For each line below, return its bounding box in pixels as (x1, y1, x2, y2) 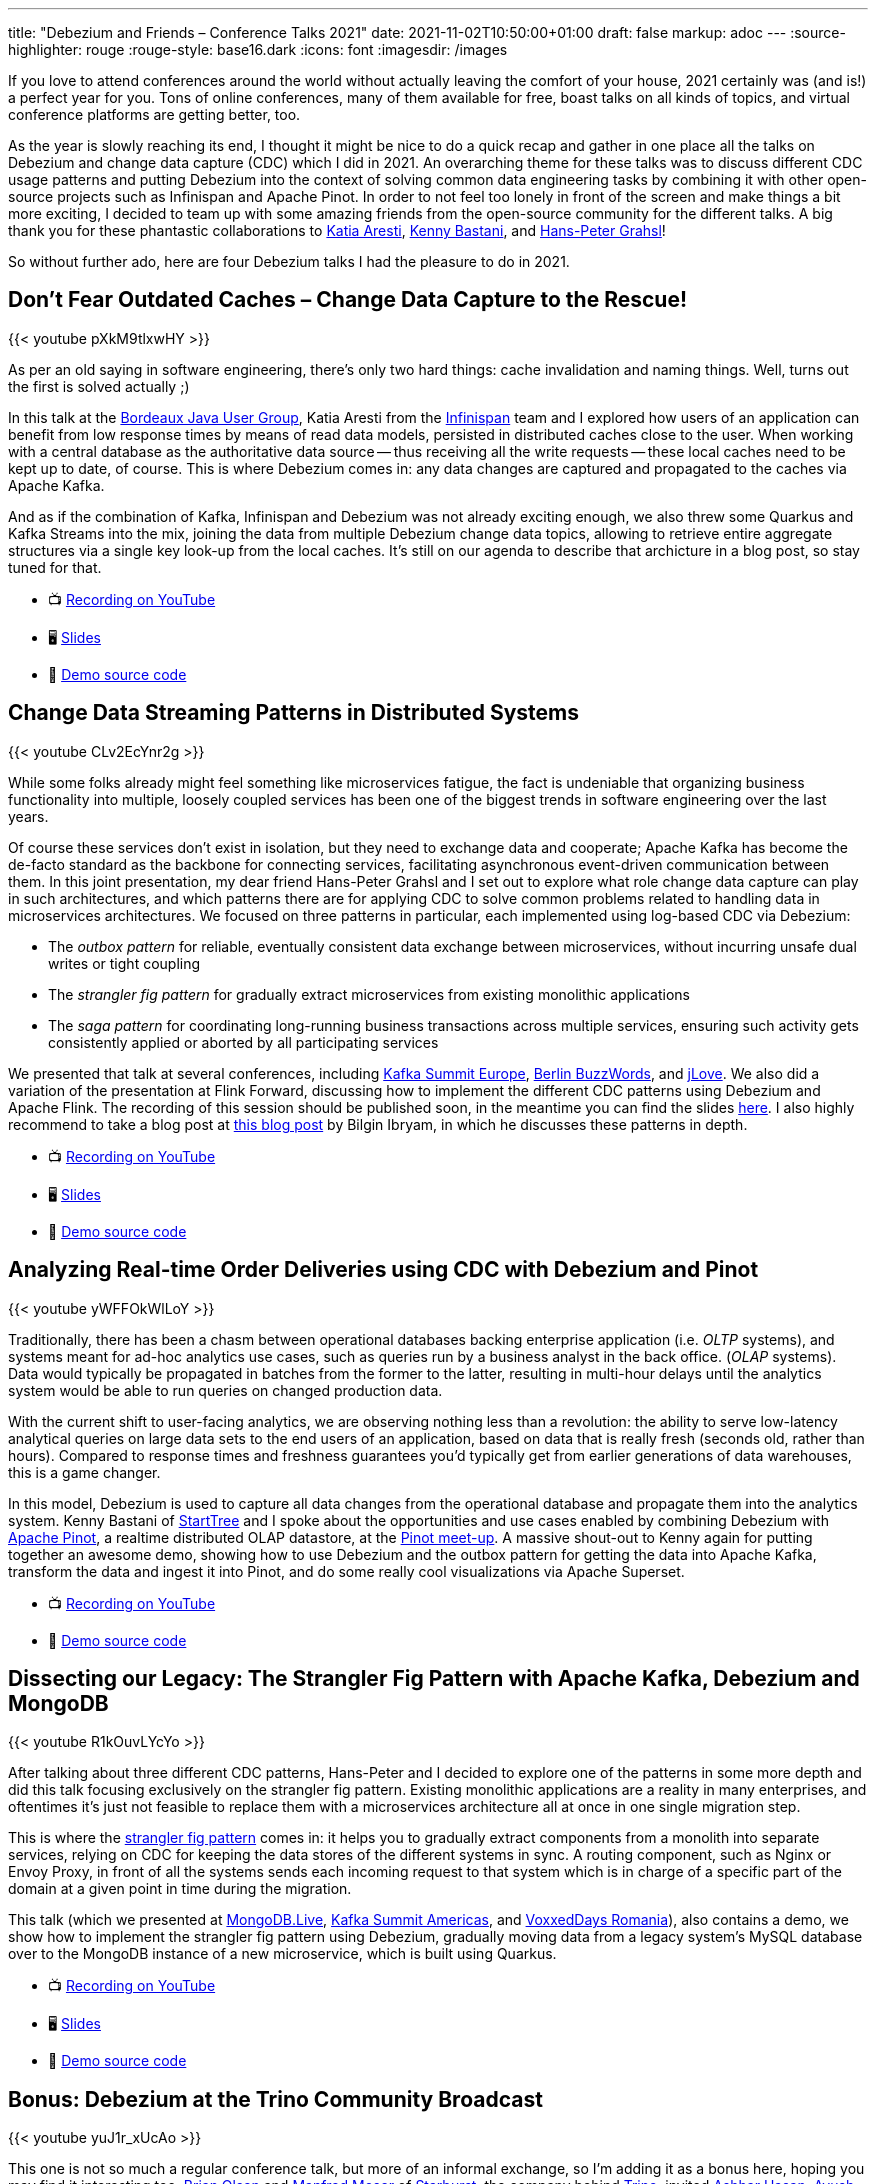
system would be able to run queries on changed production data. (8, 1381, 443, 1399)
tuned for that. (8, 558, 102, 576)
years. (8, 807, 49, 825)
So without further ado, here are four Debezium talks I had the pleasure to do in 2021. (8, 253, 570, 270)
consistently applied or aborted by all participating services (48, 1033, 439, 1051)
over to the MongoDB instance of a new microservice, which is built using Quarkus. (8, 1945, 557, 1963)
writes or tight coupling (48, 954, 201, 972)
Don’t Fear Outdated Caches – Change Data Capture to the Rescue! (8, 287, 687, 313)
